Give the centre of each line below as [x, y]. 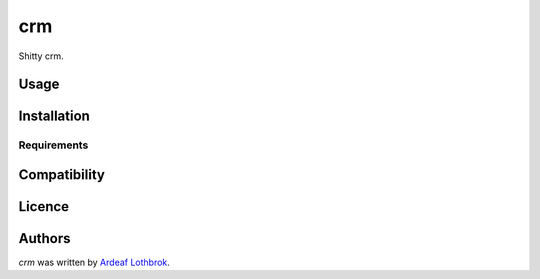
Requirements [53, 145]
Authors [44, 238]
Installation [54, 116]
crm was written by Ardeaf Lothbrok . [94, 262]
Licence [44, 206]
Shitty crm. [41, 56]
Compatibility [61, 174]
